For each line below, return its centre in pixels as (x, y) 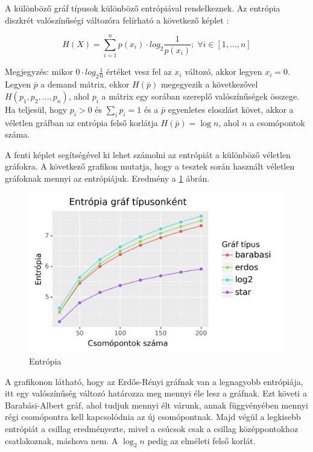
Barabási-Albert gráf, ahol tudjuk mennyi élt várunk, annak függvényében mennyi (156, 405)
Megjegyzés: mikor (39, 72)
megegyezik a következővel (209, 84)
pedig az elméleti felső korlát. (201, 440)
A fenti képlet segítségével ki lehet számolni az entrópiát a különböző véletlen (148, 154)
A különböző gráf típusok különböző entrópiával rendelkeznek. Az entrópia (143, 8)
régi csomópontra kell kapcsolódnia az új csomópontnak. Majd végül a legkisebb (153, 417)
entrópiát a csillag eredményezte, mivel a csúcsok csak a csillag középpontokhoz (152, 429)
